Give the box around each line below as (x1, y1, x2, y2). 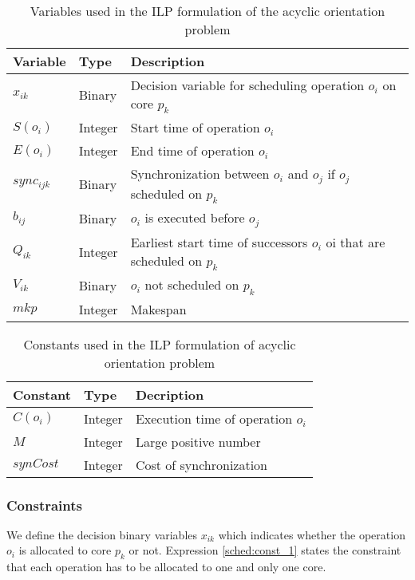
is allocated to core (18, 542, 112, 558)
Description (130, 52, 205, 70)
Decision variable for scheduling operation (130, 76, 365, 94)
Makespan (130, 299, 187, 318)
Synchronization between (130, 164, 270, 183)
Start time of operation (130, 118, 260, 137)
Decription (135, 385, 204, 404)
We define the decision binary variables (6, 526, 198, 543)
